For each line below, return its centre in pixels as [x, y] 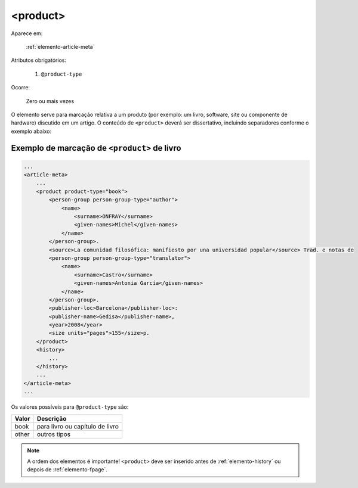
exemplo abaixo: [31, 131]
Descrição [52, 418]
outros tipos [54, 434]
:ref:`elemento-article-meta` [60, 46]
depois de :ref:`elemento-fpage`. [67, 470]
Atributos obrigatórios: [39, 60]
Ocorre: [20, 88]
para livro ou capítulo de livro [78, 426]
